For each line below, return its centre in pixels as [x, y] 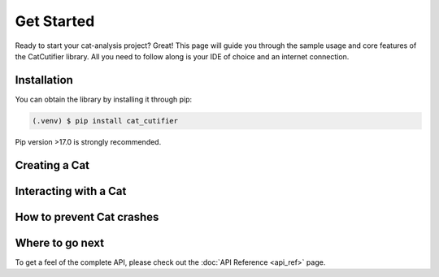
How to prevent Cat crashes [87, 216]
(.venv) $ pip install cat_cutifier [105, 121]
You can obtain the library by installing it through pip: [104, 99]
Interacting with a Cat [71, 191]
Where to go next [60, 242]
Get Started [55, 21]
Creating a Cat [52, 165]
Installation [44, 80]
